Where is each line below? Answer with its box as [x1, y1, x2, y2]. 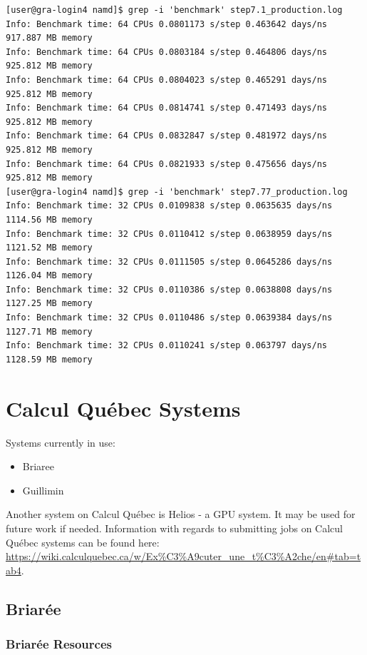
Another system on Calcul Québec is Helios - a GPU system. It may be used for [6, 507, 356, 522]
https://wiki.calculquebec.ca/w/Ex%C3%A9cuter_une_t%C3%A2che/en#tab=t [6, 549, 361, 564]
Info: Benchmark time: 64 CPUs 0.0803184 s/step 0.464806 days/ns [6, 46, 328, 57]
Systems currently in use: [6, 435, 115, 450]
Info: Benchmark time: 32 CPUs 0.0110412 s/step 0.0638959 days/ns [6, 228, 333, 239]
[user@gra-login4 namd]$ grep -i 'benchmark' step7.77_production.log [6, 186, 348, 197]
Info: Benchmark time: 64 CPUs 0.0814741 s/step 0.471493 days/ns [6, 103, 328, 113]
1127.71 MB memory [6, 326, 93, 337]
